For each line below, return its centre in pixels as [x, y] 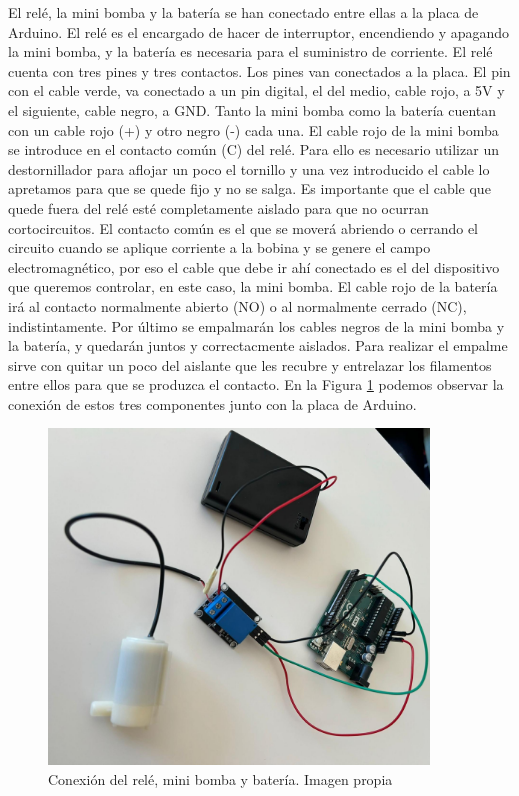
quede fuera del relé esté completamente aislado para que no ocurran [218, 207]
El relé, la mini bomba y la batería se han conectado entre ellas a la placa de [243, 12]
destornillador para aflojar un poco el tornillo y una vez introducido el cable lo [249, 168]
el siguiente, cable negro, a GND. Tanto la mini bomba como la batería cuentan [252, 109]
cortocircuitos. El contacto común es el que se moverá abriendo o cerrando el [243, 227]
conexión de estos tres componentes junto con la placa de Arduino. [212, 403]
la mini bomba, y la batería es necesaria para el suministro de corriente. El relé [250, 51]
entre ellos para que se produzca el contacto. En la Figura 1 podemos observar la [256, 384]
